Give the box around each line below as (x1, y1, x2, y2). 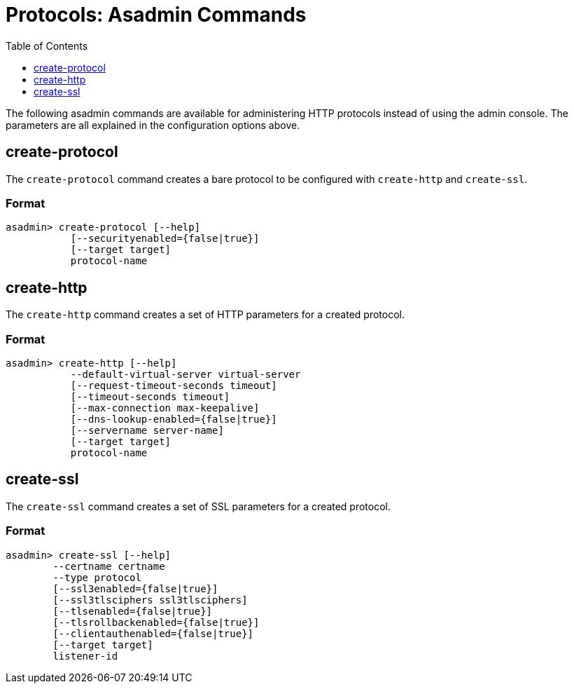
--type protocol (52, 571, 141, 583)
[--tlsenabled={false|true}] (52, 605, 213, 617)
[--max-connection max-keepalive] (70, 402, 260, 414)
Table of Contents (6, 39, 88, 52)
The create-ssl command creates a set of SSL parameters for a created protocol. (6, 500, 391, 512)
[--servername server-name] (70, 424, 224, 436)
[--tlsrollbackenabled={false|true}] (52, 616, 260, 628)
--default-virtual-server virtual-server (70, 368, 301, 380)
